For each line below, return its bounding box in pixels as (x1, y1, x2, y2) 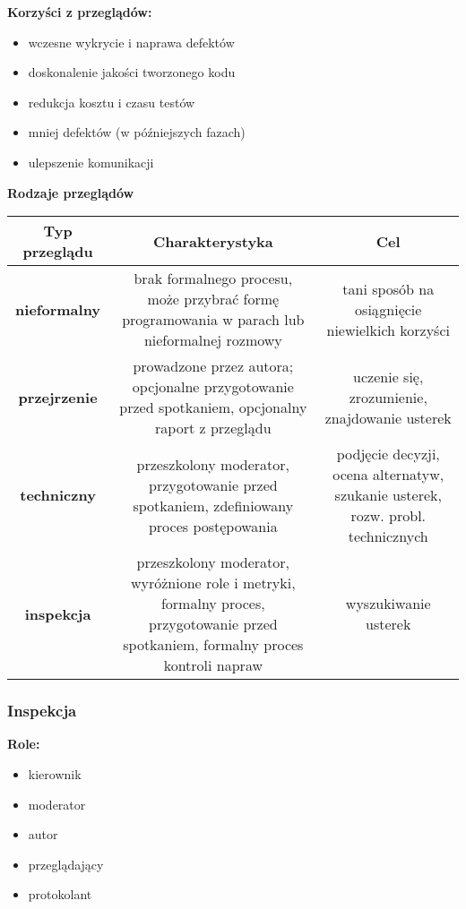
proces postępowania (148, 515, 278, 536)
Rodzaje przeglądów (7, 183, 134, 202)
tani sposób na (342, 278, 435, 299)
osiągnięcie (355, 298, 422, 320)
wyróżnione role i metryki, (130, 572, 296, 594)
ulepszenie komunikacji (28, 152, 154, 171)
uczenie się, (353, 365, 424, 387)
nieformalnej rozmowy (143, 330, 282, 351)
